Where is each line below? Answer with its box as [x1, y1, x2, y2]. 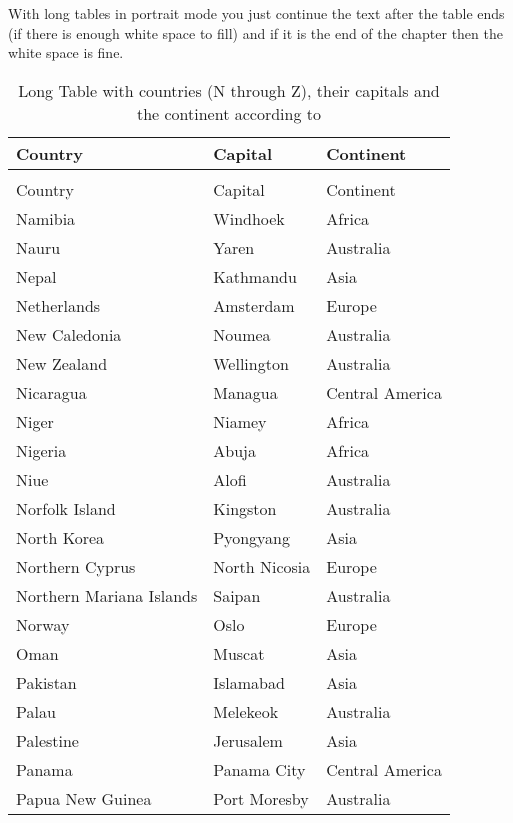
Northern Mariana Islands [16, 583, 198, 607]
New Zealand [16, 351, 108, 375]
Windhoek [213, 206, 285, 230]
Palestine [16, 728, 79, 752]
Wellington [213, 351, 289, 375]
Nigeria [16, 438, 67, 462]
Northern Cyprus [16, 554, 136, 578]
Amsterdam [213, 293, 295, 317]
